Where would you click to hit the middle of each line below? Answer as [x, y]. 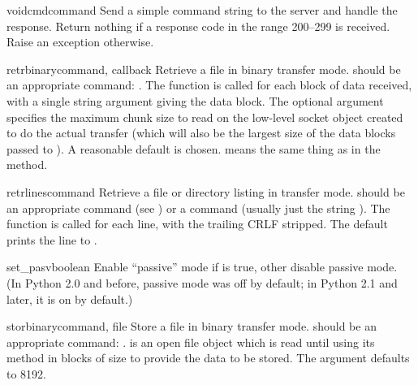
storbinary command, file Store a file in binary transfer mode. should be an [192, 326]
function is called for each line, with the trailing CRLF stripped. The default [197, 224]
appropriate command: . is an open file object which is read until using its [191, 342]
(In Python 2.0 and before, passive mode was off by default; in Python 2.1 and [202, 282]
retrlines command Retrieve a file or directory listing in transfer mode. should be [206, 191]
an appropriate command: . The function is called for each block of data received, [209, 85]
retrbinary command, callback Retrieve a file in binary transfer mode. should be [204, 69]
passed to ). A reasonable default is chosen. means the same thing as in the [194, 148]
